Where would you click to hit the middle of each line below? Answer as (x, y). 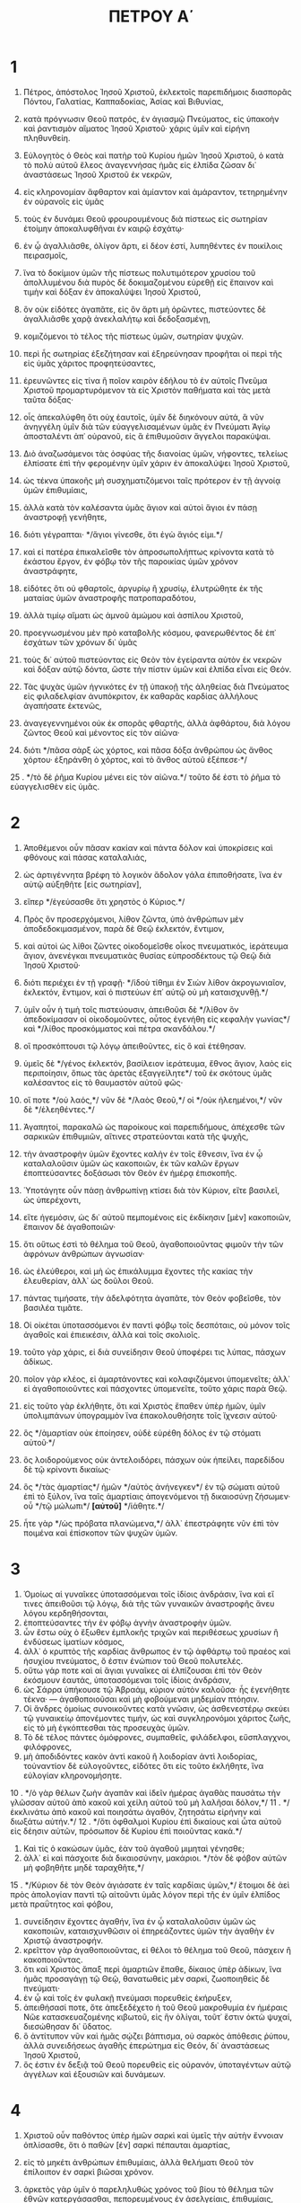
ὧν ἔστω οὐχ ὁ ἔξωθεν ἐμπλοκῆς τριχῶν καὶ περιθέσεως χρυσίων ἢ (150, 1632)
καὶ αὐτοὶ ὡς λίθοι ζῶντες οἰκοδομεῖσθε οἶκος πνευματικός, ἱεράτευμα (156, 946)
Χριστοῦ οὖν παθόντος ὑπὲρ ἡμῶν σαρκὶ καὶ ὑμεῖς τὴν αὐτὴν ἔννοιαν (153, 2135)
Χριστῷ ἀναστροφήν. (63, 1940)
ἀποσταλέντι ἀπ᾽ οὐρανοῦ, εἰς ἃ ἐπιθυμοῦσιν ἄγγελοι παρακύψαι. (147, 436)
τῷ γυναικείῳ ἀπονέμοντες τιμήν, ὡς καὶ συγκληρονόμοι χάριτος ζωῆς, (157, 1718)
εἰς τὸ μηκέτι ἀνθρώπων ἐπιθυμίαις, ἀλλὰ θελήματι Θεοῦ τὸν (138, 2162)
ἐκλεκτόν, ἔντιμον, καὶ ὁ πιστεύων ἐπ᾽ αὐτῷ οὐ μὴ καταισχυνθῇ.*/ (146, 992)
